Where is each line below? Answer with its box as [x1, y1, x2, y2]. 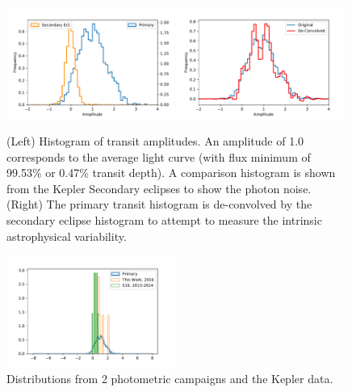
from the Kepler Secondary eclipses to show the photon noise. [6, 179, 312, 196]
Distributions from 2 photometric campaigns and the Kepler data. [6, 370, 333, 387]
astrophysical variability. [6, 227, 127, 244]
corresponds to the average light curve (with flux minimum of [6, 148, 311, 165]
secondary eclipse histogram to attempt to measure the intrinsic [6, 212, 322, 229]
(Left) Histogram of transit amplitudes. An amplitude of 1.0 [6, 133, 304, 150]
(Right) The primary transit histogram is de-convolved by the [6, 196, 312, 213]
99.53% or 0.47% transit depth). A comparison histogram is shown [6, 164, 336, 181]
